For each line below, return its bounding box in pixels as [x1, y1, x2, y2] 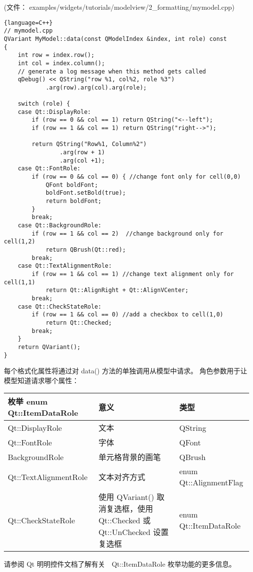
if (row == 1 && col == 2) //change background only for [32, 230, 224, 237]
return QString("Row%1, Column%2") [32, 141, 147, 148]
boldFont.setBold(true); [45, 189, 126, 197]
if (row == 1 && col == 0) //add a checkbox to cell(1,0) [32, 311, 224, 318]
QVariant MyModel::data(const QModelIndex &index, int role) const [4, 35, 227, 42]
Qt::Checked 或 [98, 515, 151, 526]
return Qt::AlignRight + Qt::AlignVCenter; [45, 287, 189, 294]
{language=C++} [4, 19, 53, 26]
